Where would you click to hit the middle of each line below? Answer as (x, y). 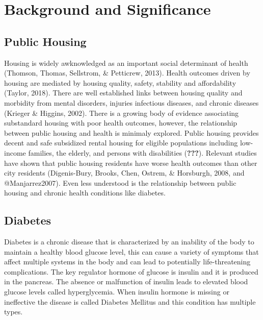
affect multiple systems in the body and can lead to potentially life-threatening (127, 262)
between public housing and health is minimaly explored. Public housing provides (131, 132)
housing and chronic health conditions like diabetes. (85, 193)
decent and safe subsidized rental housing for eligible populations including (121, 143)
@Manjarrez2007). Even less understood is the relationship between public (120, 182)
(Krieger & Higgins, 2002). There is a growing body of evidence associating (122, 113)
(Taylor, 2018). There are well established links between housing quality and (123, 93)
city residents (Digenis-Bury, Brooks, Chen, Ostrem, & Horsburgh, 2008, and (124, 173)
